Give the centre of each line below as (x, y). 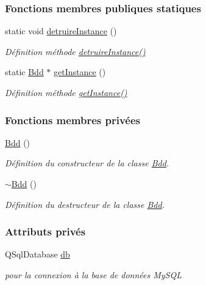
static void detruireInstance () (61, 31)
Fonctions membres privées (73, 120)
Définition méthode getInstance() (66, 92)
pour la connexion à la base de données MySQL (93, 275)
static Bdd (24, 72)
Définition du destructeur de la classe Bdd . (85, 204)
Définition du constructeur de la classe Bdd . (87, 163)
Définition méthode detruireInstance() (75, 51)
